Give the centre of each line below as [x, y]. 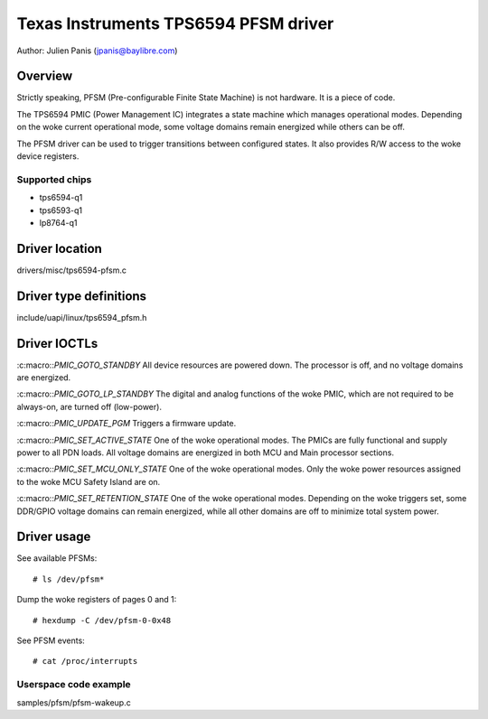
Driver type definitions [82, 296]
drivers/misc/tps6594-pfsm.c [71, 270]
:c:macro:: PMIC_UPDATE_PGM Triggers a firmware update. [127, 424]
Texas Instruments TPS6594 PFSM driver [175, 23]
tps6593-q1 [61, 210]
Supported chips [54, 179]
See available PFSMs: [57, 558]
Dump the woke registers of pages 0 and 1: [97, 600]
